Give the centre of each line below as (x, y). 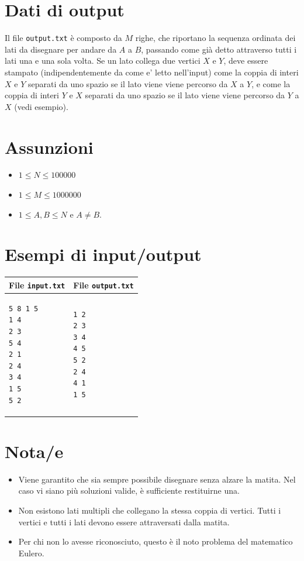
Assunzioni (49, 147)
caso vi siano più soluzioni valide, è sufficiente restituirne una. (129, 491)
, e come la (271, 83)
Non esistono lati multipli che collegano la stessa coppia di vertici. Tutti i (150, 510)
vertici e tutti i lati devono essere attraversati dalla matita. (124, 522)
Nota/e (34, 451)
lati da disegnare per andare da (61, 49)
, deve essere (246, 61)
